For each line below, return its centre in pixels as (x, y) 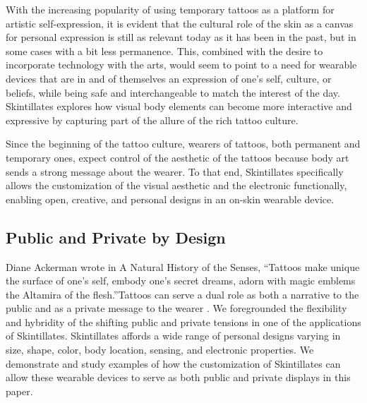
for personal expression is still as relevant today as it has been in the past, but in (181, 37)
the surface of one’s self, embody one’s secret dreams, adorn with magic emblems (181, 281)
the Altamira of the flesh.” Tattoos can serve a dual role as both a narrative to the (182, 294)
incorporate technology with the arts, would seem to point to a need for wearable (181, 65)
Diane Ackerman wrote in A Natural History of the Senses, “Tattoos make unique (183, 266)
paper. (19, 391)
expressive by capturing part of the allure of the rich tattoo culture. (152, 120)
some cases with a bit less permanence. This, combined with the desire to (164, 50)
